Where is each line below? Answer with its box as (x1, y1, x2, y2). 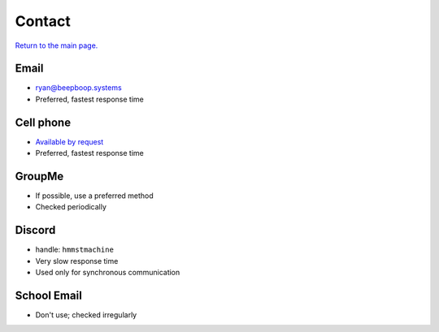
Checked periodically (35, 202, 107, 212)
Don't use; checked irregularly (35, 310, 137, 320)
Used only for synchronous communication (35, 268, 180, 278)
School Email (15, 288, 83, 302)
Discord (15, 223, 56, 237)
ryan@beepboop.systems (35, 83, 122, 93)
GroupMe (15, 169, 64, 183)
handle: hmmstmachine (35, 244, 114, 255)
